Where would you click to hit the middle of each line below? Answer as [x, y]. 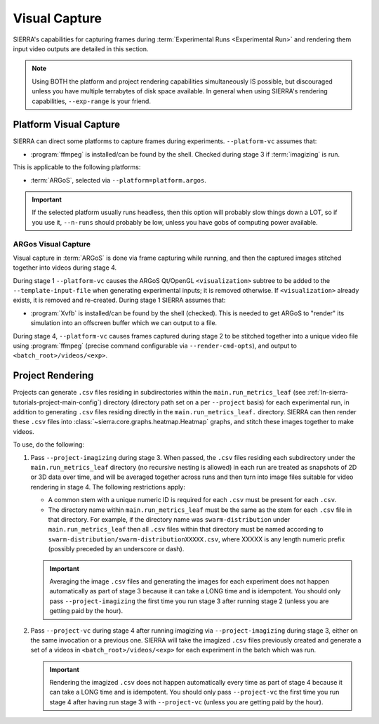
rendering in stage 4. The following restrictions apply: [108, 487]
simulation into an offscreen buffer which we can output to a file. [124, 323]
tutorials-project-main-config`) [57, 402]
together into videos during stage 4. [65, 268]
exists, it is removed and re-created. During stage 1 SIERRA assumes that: [119, 300]
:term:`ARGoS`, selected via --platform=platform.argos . [118, 180]
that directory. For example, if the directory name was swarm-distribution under [169, 519]
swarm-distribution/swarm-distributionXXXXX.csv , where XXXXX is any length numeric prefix [197, 539]
